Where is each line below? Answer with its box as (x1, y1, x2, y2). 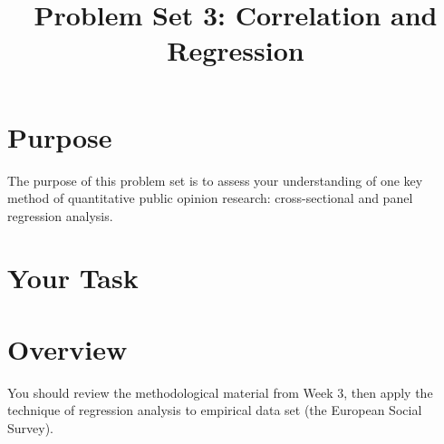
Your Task (7, 259, 139, 296)
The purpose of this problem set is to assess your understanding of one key (7, 170, 423, 189)
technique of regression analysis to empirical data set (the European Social (7, 401, 422, 420)
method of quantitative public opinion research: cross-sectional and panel (7, 188, 413, 208)
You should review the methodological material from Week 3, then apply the (7, 382, 433, 401)
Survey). (7, 418, 54, 437)
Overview (7, 330, 128, 367)
